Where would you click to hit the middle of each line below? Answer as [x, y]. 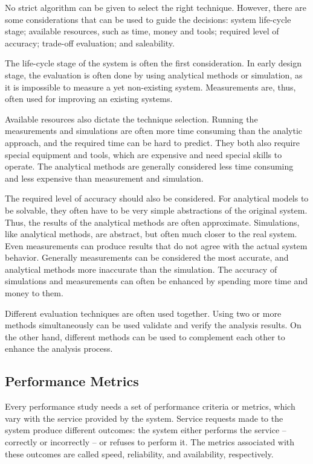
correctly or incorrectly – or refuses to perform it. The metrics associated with [150, 442]
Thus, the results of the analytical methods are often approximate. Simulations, [152, 222]
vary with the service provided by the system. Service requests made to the [144, 418]
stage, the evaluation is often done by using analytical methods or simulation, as [154, 75]
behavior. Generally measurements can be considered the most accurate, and [147, 257]
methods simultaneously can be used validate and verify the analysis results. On [153, 325]
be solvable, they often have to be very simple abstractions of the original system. [156, 210]
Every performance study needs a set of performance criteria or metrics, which [150, 406]
